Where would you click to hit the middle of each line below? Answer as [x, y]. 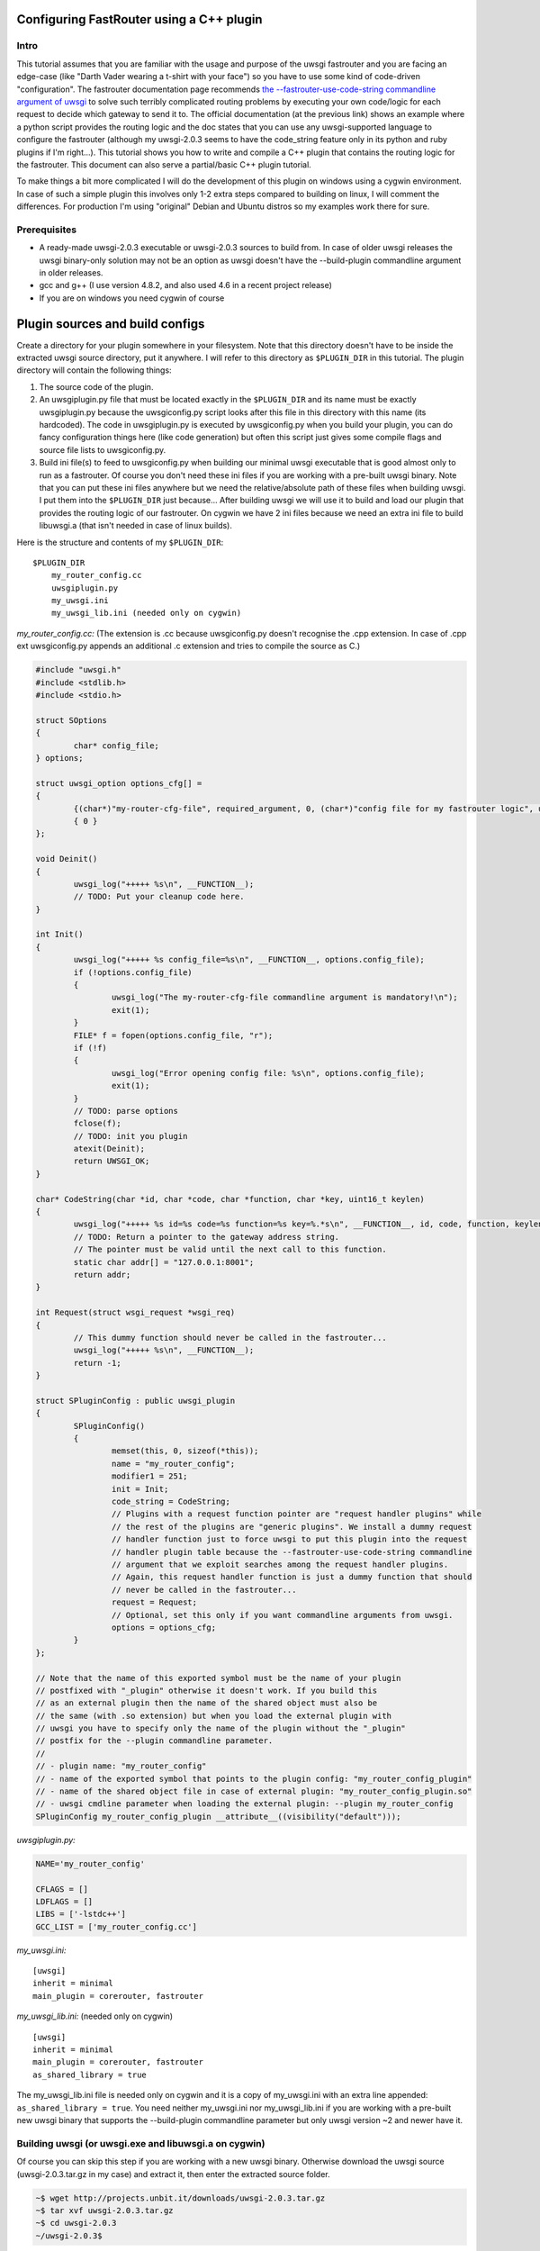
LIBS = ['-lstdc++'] [81, 1914]
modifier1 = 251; [149, 1476]
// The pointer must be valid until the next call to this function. [230, 1250]
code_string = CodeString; [171, 1502]
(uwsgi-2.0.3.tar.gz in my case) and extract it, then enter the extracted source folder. [173, 2174]
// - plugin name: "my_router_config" [121, 1766]
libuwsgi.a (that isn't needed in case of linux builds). [136, 526]
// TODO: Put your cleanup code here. [159, 897]
